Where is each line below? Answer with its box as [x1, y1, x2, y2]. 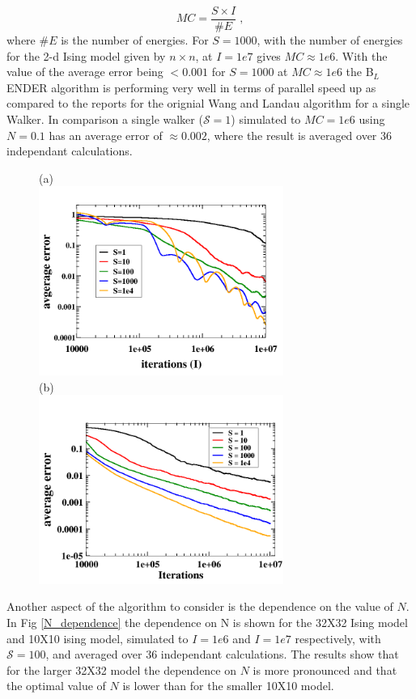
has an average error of [49, 126, 163, 143]
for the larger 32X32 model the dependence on [6, 661, 237, 678]
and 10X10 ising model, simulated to [6, 629, 189, 646]
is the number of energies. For [61, 32, 209, 49]
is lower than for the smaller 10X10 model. [122, 677, 334, 694]
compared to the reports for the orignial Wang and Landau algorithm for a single [6, 95, 410, 112]
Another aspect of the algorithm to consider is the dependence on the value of [6, 598, 393, 615]
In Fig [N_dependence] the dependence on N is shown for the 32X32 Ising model [6, 614, 408, 631]
